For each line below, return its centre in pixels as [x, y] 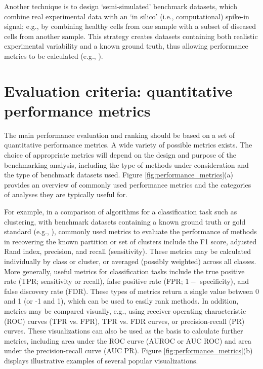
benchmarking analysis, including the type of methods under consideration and [126, 164]
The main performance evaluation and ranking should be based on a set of [120, 135]
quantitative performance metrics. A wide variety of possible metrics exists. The [128, 145]
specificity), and [225, 281]
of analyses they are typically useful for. [66, 194]
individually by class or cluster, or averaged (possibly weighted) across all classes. [130, 261]
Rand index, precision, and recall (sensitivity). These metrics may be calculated [127, 251]
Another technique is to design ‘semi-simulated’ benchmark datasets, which [121, 6]
